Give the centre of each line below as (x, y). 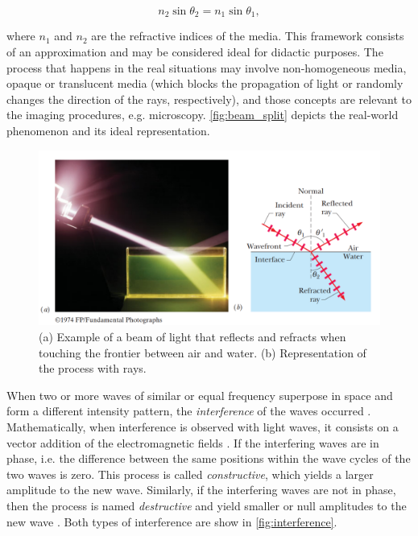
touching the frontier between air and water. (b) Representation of (203, 352)
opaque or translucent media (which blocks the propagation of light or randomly (205, 83)
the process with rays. (93, 368)
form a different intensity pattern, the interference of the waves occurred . (189, 411)
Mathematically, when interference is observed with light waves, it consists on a (203, 426)
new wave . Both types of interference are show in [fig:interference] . (172, 521)
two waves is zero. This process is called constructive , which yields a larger (190, 474)
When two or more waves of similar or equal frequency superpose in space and (200, 395)
